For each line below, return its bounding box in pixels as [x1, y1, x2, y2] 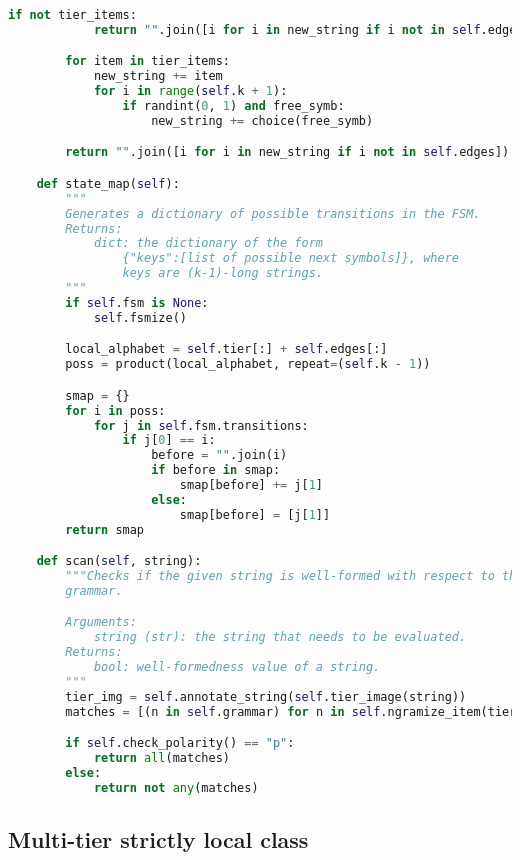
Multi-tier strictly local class [8, 824, 309, 855]
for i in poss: [65, 403, 166, 418]
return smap [65, 522, 145, 537]
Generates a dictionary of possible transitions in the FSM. [65, 206, 481, 221]
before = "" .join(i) [151, 448, 288, 463]
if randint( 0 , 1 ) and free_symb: [122, 99, 345, 114]
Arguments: [65, 615, 137, 630]
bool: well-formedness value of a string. [93, 660, 381, 675]
